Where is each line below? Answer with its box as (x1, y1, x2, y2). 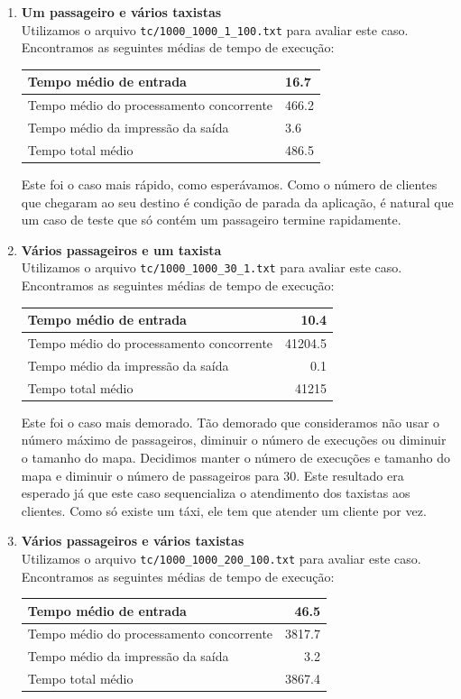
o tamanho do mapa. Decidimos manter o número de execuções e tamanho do (21, 447, 450, 466)
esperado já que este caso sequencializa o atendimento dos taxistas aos (21, 483, 410, 502)
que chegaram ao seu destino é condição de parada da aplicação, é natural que (21, 192, 454, 211)
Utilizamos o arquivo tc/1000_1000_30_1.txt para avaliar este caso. (21, 258, 402, 277)
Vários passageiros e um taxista (21, 240, 222, 259)
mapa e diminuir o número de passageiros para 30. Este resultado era (21, 465, 404, 484)
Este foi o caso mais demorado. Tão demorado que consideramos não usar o (21, 412, 440, 431)
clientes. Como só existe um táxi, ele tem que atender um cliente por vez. (21, 501, 427, 520)
